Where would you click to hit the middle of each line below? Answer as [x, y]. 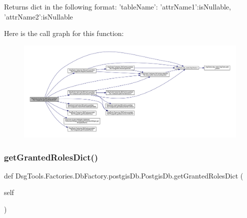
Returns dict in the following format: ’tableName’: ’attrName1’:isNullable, [117, 6]
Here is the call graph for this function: [64, 33]
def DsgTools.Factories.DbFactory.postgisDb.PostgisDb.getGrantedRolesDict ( [124, 175]
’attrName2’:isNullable [38, 16]
